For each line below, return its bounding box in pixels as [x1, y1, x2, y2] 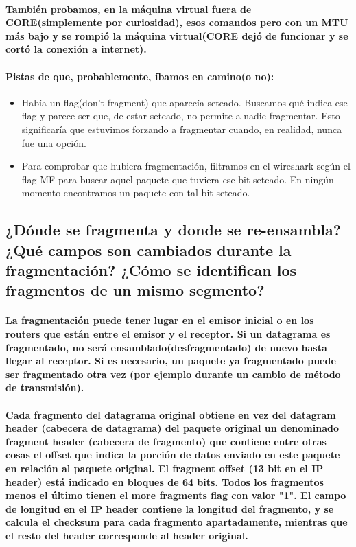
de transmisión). [5, 380, 84, 395]
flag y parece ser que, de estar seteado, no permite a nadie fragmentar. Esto [21, 108, 340, 123]
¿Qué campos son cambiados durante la [5, 239, 292, 260]
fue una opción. [21, 135, 86, 150]
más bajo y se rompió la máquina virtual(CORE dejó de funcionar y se [5, 28, 348, 43]
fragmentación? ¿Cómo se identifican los [5, 259, 297, 281]
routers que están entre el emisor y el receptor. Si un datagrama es [5, 327, 331, 341]
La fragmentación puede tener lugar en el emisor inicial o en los [5, 313, 314, 327]
